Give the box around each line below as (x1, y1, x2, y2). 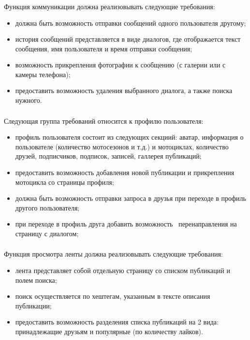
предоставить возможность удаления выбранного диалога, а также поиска (15, 85, 233, 96)
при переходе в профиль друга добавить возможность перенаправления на (15, 219, 237, 229)
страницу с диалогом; (15, 228, 79, 238)
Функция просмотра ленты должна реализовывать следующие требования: (4, 249, 223, 259)
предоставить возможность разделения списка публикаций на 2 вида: (15, 317, 219, 327)
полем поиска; (15, 275, 57, 285)
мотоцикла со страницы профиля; (15, 177, 114, 187)
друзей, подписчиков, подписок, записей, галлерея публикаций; (15, 151, 202, 161)
